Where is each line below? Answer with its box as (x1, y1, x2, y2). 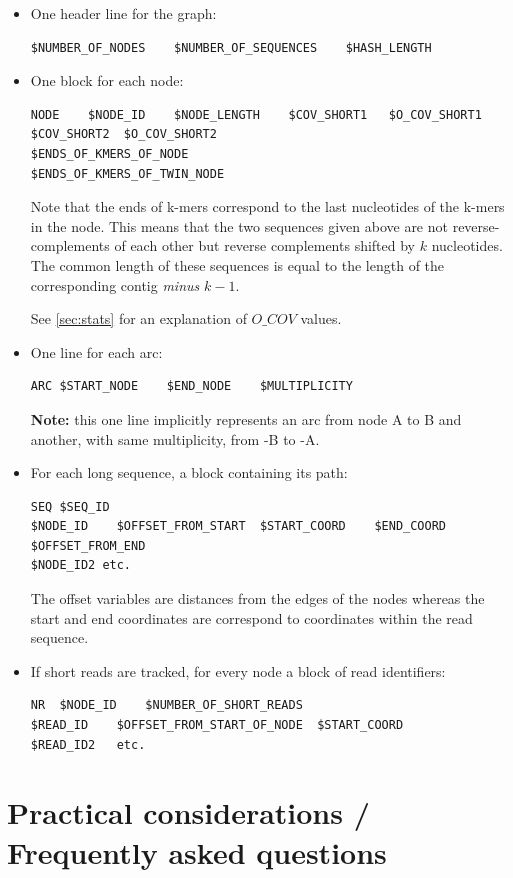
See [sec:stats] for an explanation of (30, 308, 247, 329)
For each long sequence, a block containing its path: (30, 462, 348, 483)
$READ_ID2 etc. (30, 737, 146, 752)
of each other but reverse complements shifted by (114, 235, 415, 256)
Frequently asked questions (7, 831, 387, 872)
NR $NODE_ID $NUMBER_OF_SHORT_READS (30, 698, 303, 713)
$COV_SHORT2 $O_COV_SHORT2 (30, 127, 217, 142)
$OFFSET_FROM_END (30, 538, 146, 553)
